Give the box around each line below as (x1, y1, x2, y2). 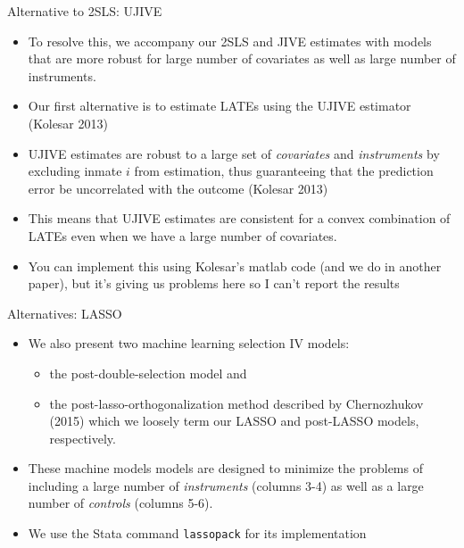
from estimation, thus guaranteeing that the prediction (134, 162, 434, 180)
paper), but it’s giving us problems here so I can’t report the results (28, 274, 400, 293)
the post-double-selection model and (49, 363, 247, 382)
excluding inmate (28, 162, 122, 180)
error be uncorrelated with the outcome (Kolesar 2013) (28, 179, 328, 197)
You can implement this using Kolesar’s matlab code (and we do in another (28, 256, 442, 275)
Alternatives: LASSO (7, 303, 122, 322)
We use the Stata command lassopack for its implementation (28, 524, 367, 543)
